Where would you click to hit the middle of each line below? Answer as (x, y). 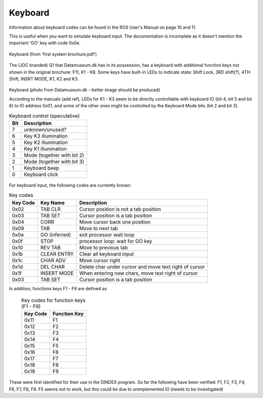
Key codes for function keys (53, 300)
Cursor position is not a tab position (120, 209)
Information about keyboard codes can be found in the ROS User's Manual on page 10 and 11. (103, 27)
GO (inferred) (56, 235)
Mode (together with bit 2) (54, 155)
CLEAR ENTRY (57, 254)
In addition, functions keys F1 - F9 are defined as (58, 288)
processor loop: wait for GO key (116, 241)
